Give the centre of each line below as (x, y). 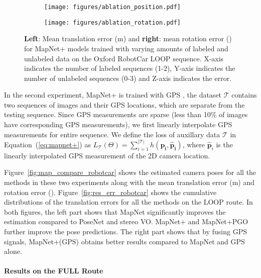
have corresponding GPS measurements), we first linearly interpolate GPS (118, 124)
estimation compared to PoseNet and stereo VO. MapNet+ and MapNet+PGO (126, 221)
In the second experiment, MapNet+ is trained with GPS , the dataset (113, 95)
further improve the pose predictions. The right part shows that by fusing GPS (125, 231)
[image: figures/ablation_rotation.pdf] (113, 22)
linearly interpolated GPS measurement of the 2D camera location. (107, 155)
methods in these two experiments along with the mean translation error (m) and (129, 182)
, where (193, 144)
